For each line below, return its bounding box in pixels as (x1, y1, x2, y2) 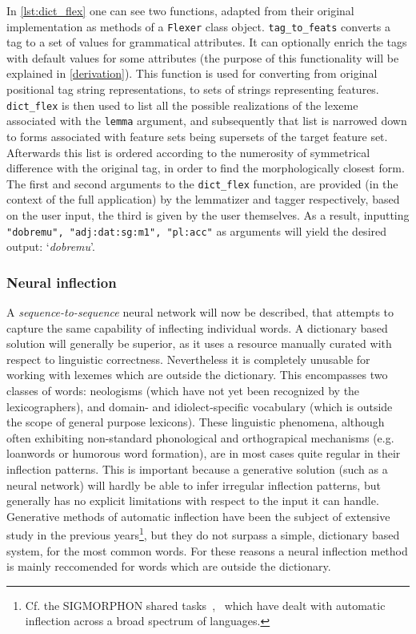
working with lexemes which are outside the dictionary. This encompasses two (6, 366, 388, 383)
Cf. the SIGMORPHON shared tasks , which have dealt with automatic (25, 596, 386, 613)
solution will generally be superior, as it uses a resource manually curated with (6, 335, 392, 352)
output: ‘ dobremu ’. (6, 238, 95, 255)
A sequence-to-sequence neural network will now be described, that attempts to (6, 304, 394, 321)
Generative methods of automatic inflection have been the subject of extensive (6, 507, 390, 524)
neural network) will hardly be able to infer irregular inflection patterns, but (6, 476, 381, 493)
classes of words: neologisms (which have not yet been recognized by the (6, 382, 360, 398)
